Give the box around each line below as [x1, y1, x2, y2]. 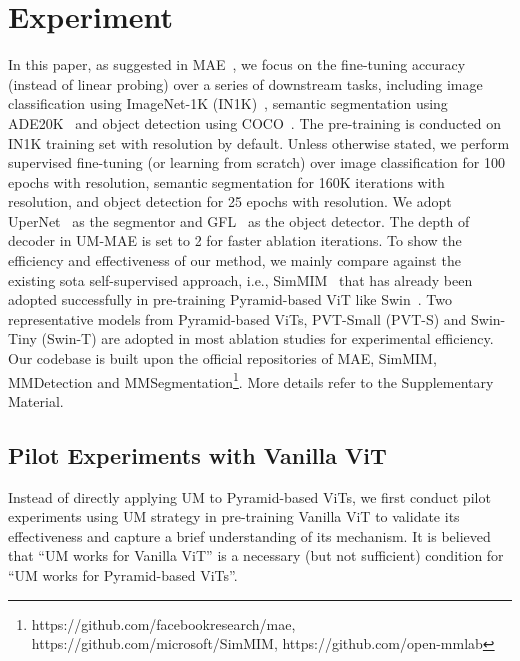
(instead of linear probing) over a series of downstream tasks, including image [8, 73, 483, 94]
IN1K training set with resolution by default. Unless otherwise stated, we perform [8, 132, 510, 153]
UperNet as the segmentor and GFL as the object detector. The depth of [8, 210, 470, 231]
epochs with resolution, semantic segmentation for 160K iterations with [8, 171, 445, 192]
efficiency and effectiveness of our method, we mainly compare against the [8, 250, 461, 271]
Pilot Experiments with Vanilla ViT [8, 439, 387, 470]
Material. [8, 390, 64, 411]
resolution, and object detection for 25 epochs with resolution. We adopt [8, 191, 452, 212]
